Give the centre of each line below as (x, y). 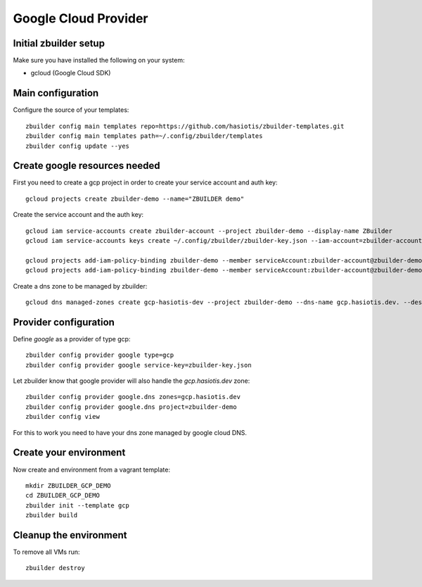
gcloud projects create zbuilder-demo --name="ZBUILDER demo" (135, 198)
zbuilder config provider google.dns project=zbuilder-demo (131, 407)
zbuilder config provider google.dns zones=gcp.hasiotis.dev (133, 397)
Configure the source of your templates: (71, 110)
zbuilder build (52, 515)
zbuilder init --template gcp (78, 505)
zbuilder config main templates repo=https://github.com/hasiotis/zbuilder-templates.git (185, 126)
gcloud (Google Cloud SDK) (71, 73)
